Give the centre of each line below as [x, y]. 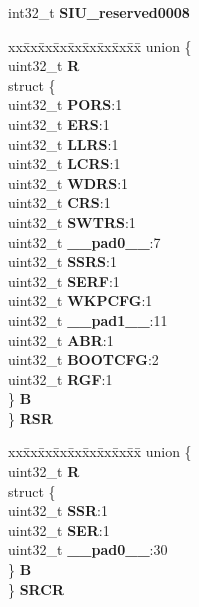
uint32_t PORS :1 [65, 104]
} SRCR [36, 588]
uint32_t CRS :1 [59, 202]
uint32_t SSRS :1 [62, 261]
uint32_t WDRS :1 [68, 182]
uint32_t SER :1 [59, 529]
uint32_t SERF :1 [64, 280]
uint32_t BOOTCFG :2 [83, 359]
